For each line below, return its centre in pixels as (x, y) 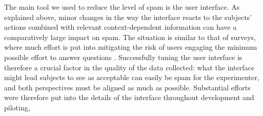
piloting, (17, 107)
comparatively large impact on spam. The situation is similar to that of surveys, (130, 37)
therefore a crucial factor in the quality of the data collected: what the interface (129, 67)
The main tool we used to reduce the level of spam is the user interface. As (122, 7)
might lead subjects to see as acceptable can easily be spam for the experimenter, (132, 77)
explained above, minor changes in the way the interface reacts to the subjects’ (128, 17)
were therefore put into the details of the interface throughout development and (129, 97)
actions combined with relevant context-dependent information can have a (120, 27)
